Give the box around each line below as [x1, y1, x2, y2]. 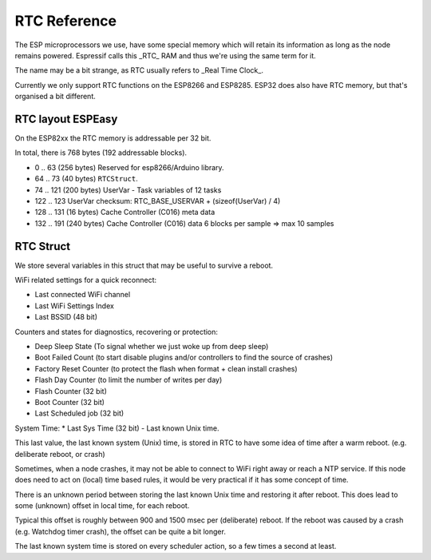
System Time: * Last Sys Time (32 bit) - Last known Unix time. [14, 423, 219, 433]
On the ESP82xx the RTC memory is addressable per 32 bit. [14, 133, 212, 143]
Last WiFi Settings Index [34, 300, 115, 311]
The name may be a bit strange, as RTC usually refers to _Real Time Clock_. [14, 66, 263, 75]
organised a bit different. [14, 92, 96, 101]
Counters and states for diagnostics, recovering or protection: [14, 327, 219, 336]
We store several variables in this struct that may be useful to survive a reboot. [14, 260, 274, 270]
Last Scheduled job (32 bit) [34, 408, 125, 419]
